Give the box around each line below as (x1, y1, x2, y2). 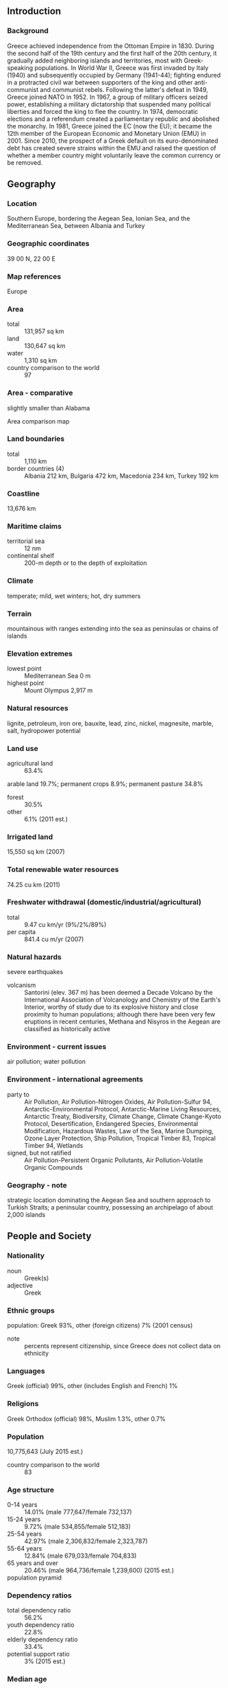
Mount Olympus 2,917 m (24, 686, 93, 695)
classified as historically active (24, 1025, 111, 1033)
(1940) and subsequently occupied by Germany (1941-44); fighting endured (7, 71, 221, 79)
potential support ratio (7, 1650, 70, 1658)
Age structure (7, 1485, 55, 1494)
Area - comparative (7, 388, 73, 397)
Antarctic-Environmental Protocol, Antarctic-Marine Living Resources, (24, 1105, 221, 1113)
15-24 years (7, 1515, 41, 1523)
